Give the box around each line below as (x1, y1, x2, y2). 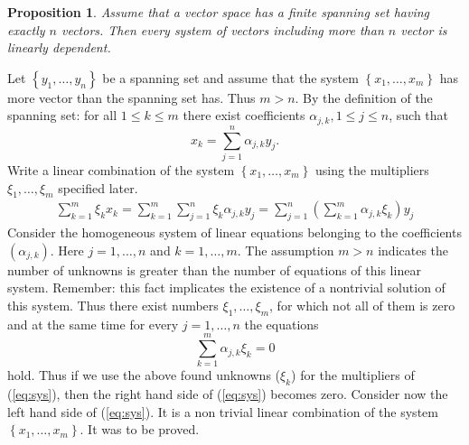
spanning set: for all (7, 106, 117, 125)
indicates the (378, 240, 449, 259)
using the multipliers (314, 160, 429, 179)
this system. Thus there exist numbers (7, 295, 219, 314)
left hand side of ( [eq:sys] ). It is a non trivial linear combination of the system (7, 402, 438, 421)
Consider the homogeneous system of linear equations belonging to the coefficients (7, 223, 462, 242)
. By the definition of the (295, 88, 433, 107)
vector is (400, 20, 447, 39)
